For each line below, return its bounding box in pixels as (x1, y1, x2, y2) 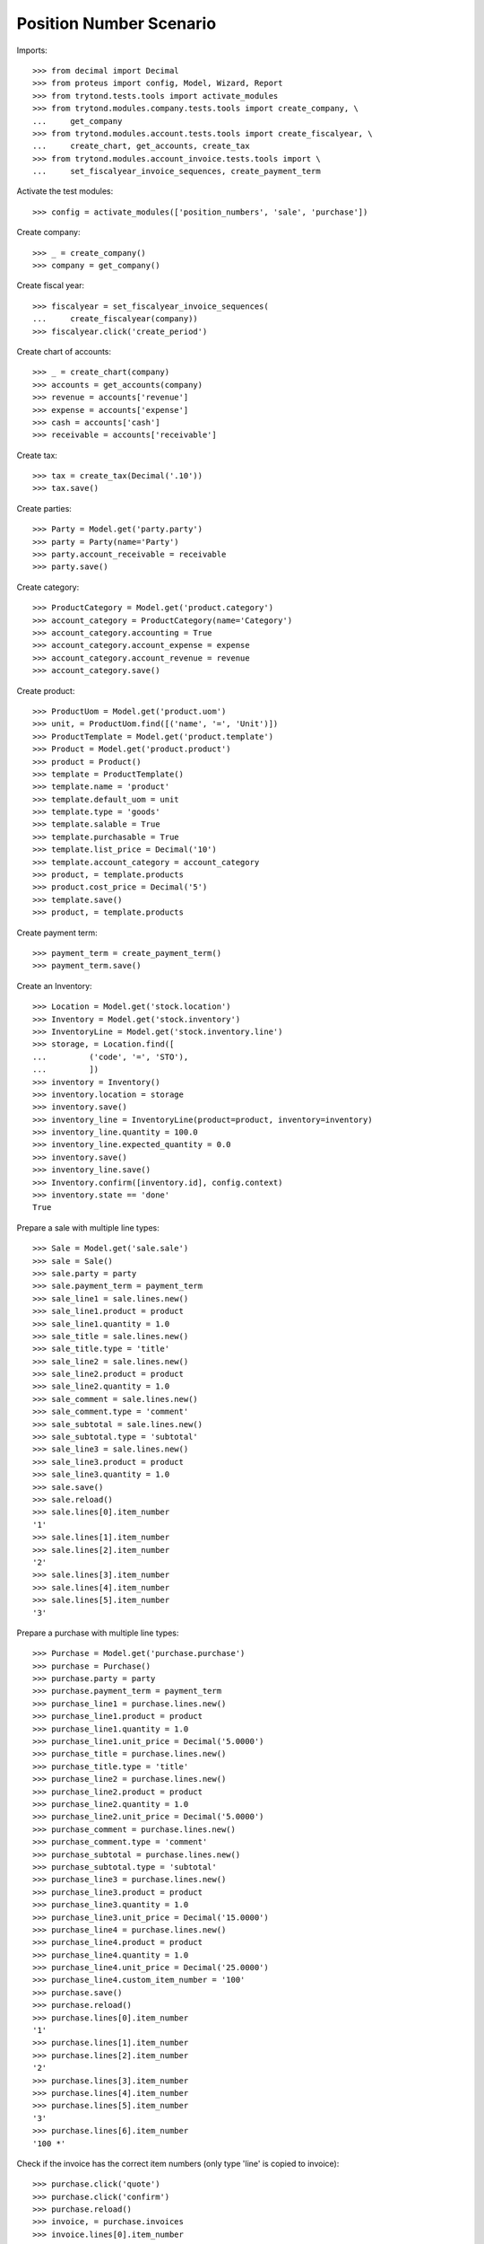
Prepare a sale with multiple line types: (16, 1222, 160, 1233)
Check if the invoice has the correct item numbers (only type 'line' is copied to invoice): (16, 2158, 340, 2169)
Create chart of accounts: (16, 346, 112, 356)
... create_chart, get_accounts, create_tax (32, 141, 250, 152)
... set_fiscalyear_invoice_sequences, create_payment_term (32, 166, 322, 177)
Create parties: (16, 503, 72, 513)
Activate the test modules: (16, 186, 114, 197)
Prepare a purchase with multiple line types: (16, 1627, 179, 1638)
